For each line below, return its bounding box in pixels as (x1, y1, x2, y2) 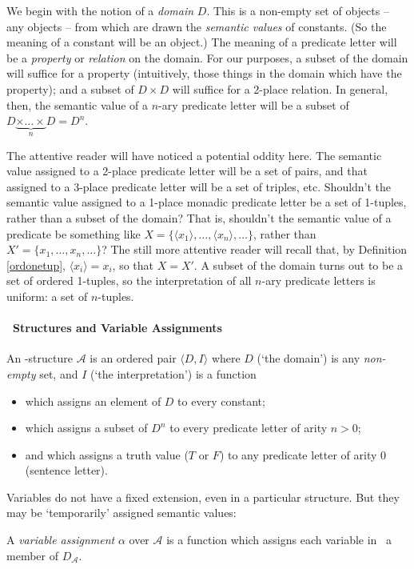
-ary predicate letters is (261, 272, 376, 289)
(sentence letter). (25, 462, 108, 479)
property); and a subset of (6, 80, 134, 97)
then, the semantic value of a (6, 96, 149, 113)
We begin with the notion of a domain (6, 2, 194, 18)
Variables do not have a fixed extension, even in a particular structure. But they (6, 488, 400, 505)
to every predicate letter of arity (169, 419, 328, 436)
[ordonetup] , (6, 256, 66, 273)
